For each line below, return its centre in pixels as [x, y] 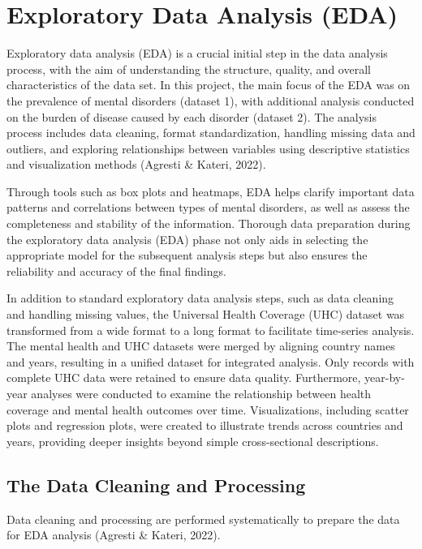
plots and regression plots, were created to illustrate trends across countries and [205, 425]
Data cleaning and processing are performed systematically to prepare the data [203, 519]
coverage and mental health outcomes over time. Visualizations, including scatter [208, 409]
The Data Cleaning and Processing [156, 485]
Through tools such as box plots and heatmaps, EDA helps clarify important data [211, 191]
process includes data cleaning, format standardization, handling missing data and [211, 133]
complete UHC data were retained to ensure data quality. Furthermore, [184, 377]
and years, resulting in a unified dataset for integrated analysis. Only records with [211, 361]
